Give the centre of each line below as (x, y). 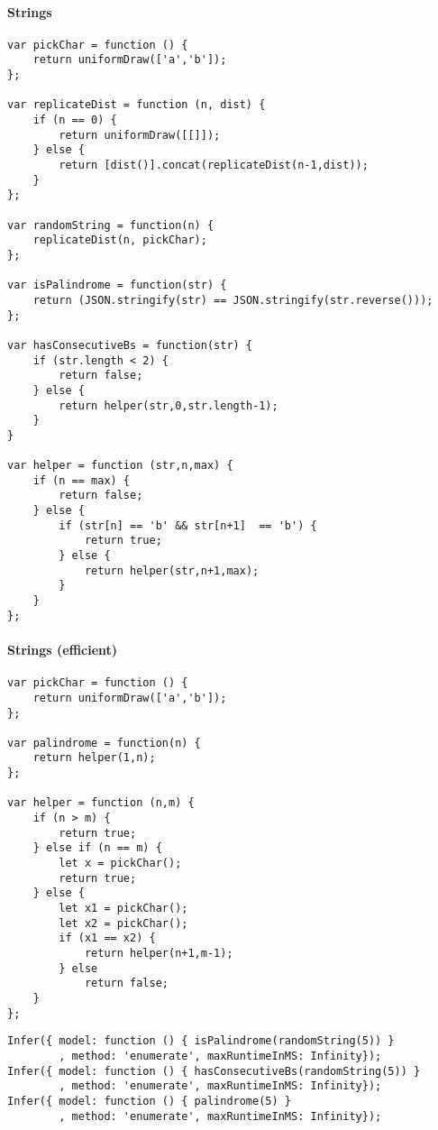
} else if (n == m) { (97, 848)
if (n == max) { (82, 480)
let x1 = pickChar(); (123, 909)
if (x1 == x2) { (107, 938)
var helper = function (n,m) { (101, 803)
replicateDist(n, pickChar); (120, 240)
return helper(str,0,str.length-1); (169, 405)
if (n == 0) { (75, 120)
